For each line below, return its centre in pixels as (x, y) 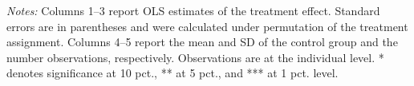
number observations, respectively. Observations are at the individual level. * (195, 57)
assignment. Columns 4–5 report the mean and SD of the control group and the (202, 42)
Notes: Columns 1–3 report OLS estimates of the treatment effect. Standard (193, 10)
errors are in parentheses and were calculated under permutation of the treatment (207, 26)
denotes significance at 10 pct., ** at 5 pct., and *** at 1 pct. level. (172, 73)
